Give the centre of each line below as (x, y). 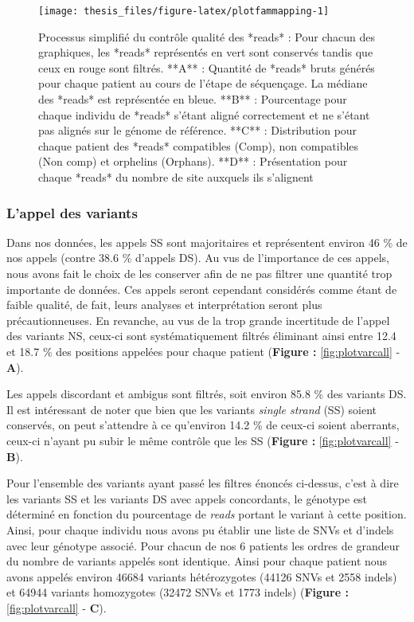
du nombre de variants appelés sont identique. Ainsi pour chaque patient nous (197, 561)
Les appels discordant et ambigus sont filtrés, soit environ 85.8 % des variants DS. (207, 394)
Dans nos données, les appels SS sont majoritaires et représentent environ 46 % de (207, 242)
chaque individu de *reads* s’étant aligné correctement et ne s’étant (204, 114)
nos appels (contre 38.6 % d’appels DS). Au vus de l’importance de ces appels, (198, 258)
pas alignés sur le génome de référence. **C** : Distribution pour (198, 130)
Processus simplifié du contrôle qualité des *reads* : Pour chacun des (207, 36)
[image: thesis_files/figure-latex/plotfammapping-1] (184, 11)
